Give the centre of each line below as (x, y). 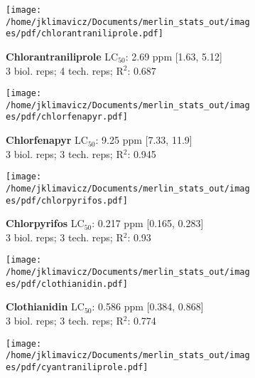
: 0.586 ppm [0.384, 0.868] (148, 306)
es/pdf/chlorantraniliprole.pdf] (85, 34)
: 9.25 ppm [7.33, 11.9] (144, 140)
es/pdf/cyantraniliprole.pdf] (77, 367)
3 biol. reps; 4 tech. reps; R (65, 70)
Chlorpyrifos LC (45, 223)
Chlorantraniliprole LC (62, 56)
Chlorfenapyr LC (47, 140)
